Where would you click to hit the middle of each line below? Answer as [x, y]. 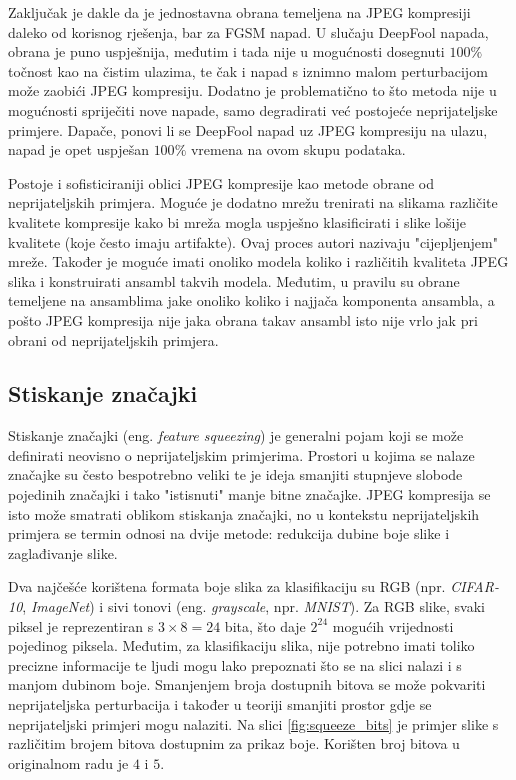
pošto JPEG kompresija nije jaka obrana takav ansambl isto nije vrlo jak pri [243, 319]
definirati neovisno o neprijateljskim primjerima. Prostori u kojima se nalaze [241, 454]
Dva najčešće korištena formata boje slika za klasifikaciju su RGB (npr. [227, 586]
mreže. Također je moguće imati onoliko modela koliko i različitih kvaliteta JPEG [258, 261]
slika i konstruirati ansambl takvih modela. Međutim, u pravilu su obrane [234, 280]
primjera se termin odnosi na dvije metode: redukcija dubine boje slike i [229, 533]
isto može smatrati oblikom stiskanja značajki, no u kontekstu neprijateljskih [244, 513]
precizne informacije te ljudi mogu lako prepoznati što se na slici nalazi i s [235, 664]
